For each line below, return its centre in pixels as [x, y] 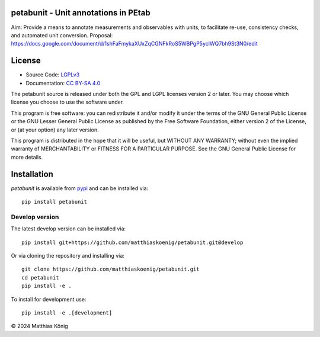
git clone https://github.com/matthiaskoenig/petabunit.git [111, 269]
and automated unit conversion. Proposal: [62, 35]
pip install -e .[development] [67, 313]
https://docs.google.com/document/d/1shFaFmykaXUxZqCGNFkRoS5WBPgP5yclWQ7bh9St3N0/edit [134, 44]
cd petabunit [40, 277]
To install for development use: [49, 299]
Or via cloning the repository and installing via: [68, 255]
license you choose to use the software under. [68, 102]
